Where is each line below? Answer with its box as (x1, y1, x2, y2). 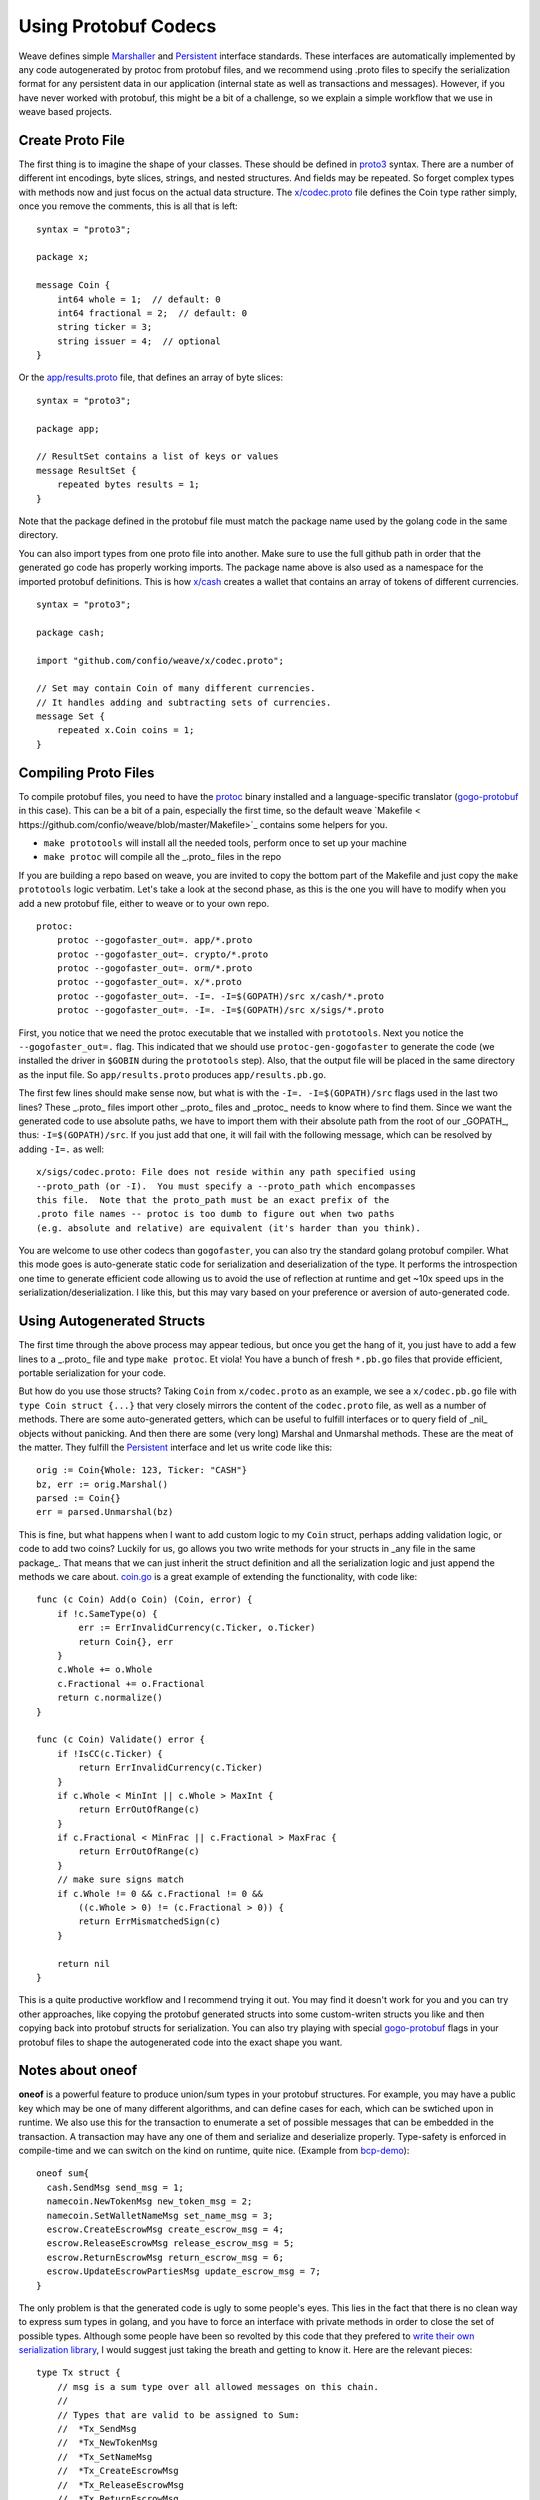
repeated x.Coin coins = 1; (56, 725, 195, 736)
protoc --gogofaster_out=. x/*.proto (56, 976, 242, 988)
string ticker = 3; (56, 321, 153, 333)
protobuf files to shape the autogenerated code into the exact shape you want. (18, 2036, 343, 2048)
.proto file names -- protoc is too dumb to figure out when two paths (36, 1208, 395, 1220)
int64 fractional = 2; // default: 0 (56, 307, 248, 319)
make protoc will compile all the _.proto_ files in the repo (43, 851, 282, 863)
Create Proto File (18, 131, 125, 149)
